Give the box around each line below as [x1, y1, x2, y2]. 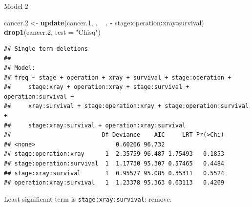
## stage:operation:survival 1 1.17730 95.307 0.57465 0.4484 [4, 160, 225, 167]
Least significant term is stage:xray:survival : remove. [4, 193, 172, 204]
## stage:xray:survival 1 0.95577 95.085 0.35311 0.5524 [4, 169, 225, 177]
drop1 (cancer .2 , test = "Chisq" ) [4, 27, 101, 37]
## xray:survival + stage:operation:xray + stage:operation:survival [4, 103, 249, 110]
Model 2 [4, 1, 28, 11]
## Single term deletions [4, 45, 88, 52]
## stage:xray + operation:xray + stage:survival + [4, 83, 189, 91]
